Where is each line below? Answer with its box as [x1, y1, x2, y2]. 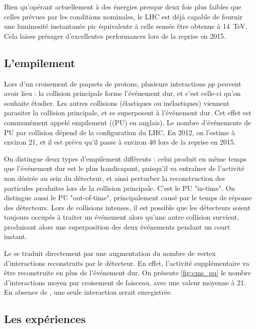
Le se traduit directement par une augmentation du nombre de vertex [4, 248, 216, 258]
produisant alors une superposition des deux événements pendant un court [4, 221, 230, 232]
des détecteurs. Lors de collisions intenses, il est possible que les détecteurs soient [4, 202, 251, 212]
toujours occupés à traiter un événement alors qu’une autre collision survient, [4, 212, 239, 222]
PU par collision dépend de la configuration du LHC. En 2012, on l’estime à [4, 127, 235, 137]
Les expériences [4, 311, 86, 327]
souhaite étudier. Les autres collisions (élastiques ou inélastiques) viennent [4, 97, 230, 108]
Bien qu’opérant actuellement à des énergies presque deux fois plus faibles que [4, 1, 242, 11]
